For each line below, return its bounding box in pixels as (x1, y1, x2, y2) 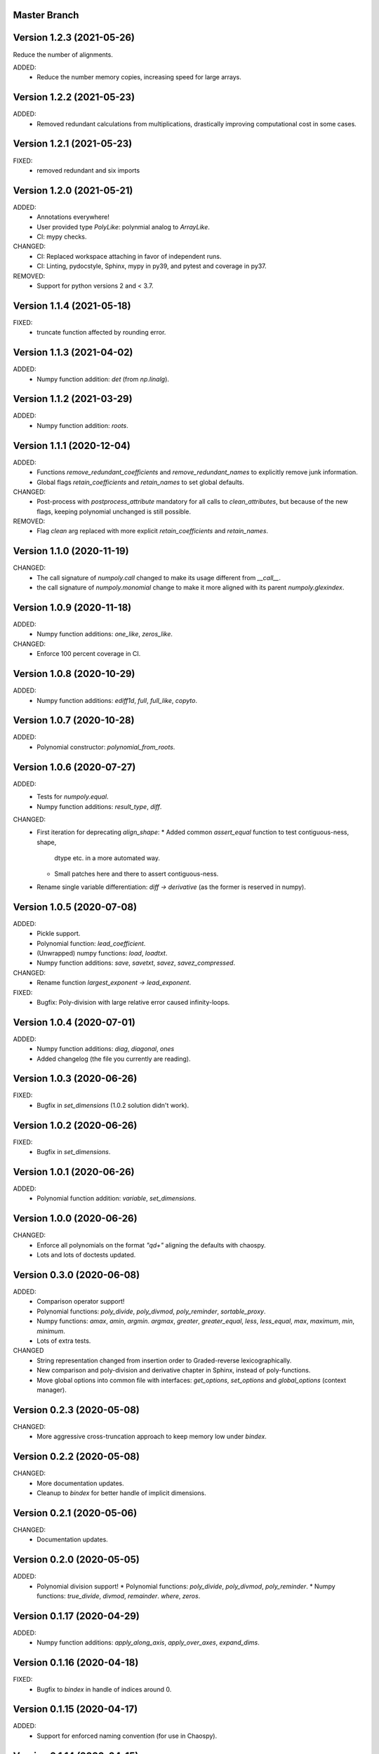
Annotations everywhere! (36, 213, 110, 221)
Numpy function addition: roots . (36, 421, 129, 429)
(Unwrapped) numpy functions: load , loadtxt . (36, 949, 168, 957)
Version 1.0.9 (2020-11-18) (13, 601, 132, 613)
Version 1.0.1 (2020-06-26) (13, 1165, 135, 1178)
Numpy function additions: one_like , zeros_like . (36, 630, 173, 638)
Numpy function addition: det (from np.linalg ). (36, 375, 170, 383)
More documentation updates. (36, 1479, 124, 1487)
